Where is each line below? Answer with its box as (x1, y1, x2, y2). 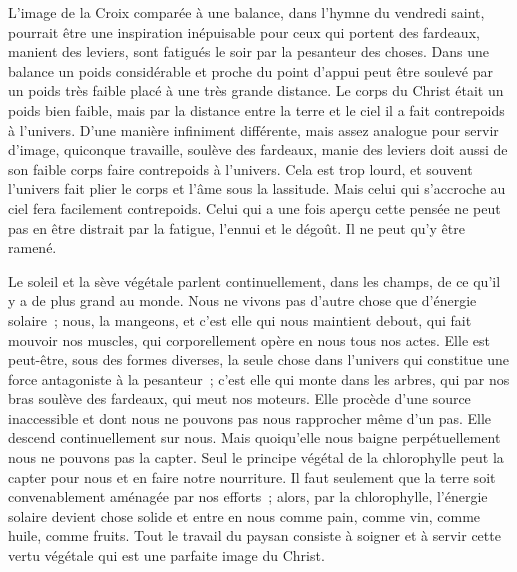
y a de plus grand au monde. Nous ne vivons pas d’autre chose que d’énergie (8, 290, 477, 311)
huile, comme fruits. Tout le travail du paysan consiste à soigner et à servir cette (8, 525, 501, 546)
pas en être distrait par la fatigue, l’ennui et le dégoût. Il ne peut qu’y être (8, 217, 465, 238)
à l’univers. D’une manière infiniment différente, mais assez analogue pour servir (8, 119, 499, 140)
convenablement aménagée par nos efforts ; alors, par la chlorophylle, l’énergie (8, 486, 488, 507)
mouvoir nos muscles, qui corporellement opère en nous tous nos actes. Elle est (8, 329, 490, 350)
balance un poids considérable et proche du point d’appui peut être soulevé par (8, 60, 493, 81)
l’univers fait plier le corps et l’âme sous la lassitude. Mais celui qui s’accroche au (8, 178, 506, 199)
